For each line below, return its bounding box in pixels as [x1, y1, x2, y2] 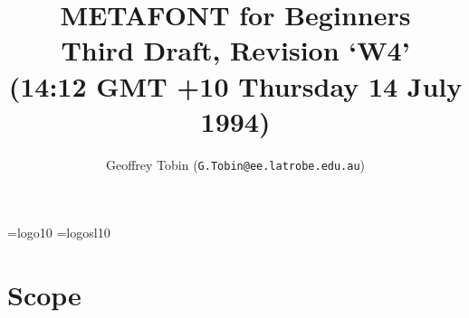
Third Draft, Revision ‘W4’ [61, 32, 410, 69]
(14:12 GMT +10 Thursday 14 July [8, 67, 463, 104]
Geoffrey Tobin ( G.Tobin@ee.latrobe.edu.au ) [105, 154, 366, 173]
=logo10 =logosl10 [7, 223, 110, 242]
